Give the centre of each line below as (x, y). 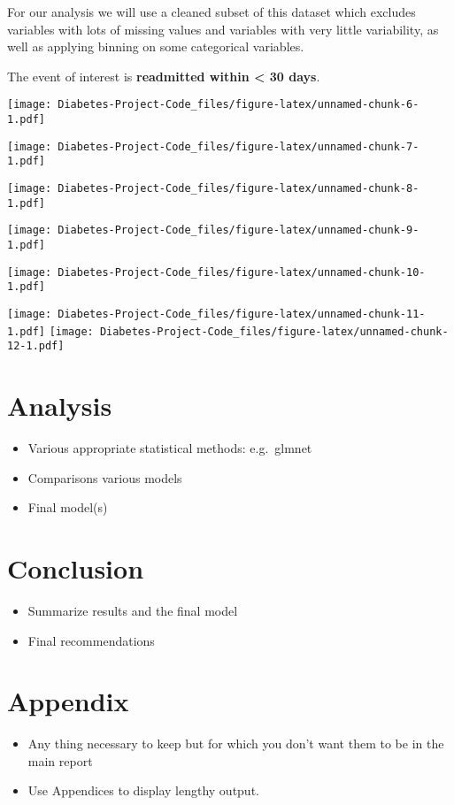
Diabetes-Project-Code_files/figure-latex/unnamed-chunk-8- (239, 188)
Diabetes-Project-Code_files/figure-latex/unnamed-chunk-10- (242, 272)
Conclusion (76, 568)
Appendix (68, 701)
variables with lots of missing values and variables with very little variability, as (223, 29)
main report (60, 760)
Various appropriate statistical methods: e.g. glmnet (170, 448)
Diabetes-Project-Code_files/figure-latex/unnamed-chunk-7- (239, 146)
